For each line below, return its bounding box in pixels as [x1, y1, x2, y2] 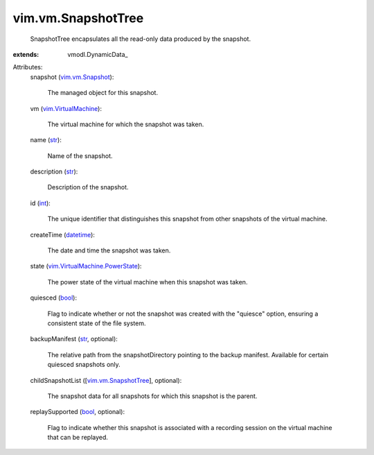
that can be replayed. [47, 433, 109, 442]
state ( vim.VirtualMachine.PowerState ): [30, 262, 142, 271]
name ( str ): [30, 136, 62, 144]
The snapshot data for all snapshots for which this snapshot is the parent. [47, 392, 258, 400]
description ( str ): [30, 167, 78, 176]
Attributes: [12, 63, 43, 71]
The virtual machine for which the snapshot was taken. [47, 120, 204, 128]
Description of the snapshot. [47, 183, 129, 191]
